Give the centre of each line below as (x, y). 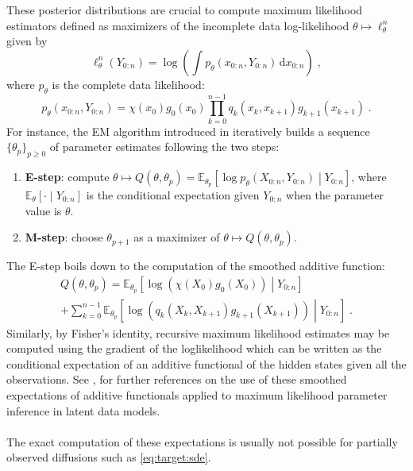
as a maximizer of (177, 237)
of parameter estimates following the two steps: (164, 147)
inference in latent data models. (83, 410)
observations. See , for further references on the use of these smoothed (177, 379)
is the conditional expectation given (173, 194)
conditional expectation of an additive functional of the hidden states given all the (206, 363)
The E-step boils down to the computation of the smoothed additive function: (196, 266)
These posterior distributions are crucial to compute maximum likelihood (185, 10)
